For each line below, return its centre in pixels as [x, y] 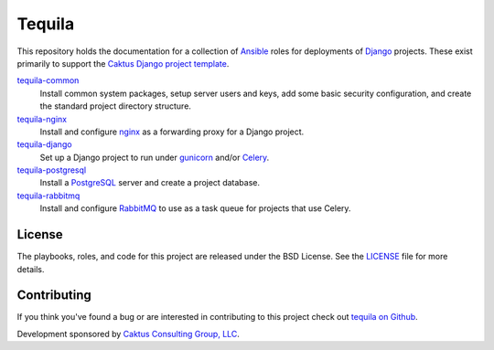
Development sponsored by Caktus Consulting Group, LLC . [128, 334]
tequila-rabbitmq [48, 196]
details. [31, 269]
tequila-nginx [42, 119]
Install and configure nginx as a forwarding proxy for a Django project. [172, 132]
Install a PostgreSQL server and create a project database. [150, 183]
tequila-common [48, 80]
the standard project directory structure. [116, 106]
